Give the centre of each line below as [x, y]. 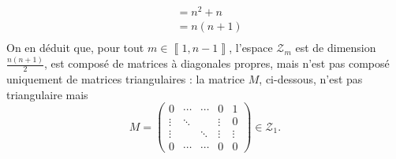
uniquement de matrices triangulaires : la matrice [126, 78]
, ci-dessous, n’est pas [311, 78]
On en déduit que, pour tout [75, 48]
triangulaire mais [47, 94]
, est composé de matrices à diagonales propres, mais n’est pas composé [217, 63]
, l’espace [251, 48]
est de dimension [336, 48]
